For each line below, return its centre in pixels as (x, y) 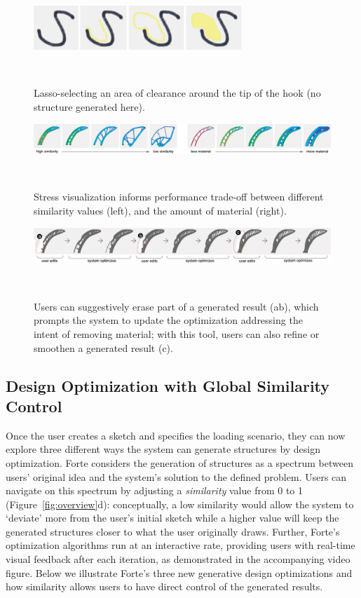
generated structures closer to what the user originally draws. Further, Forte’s (173, 531)
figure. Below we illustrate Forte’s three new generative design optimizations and (179, 572)
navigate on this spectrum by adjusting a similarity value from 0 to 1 (155, 490)
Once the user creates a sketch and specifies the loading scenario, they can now (176, 435)
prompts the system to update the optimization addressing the (168, 320)
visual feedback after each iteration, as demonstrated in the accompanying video (178, 559)
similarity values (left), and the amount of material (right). (160, 211)
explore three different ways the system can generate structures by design (163, 449)
